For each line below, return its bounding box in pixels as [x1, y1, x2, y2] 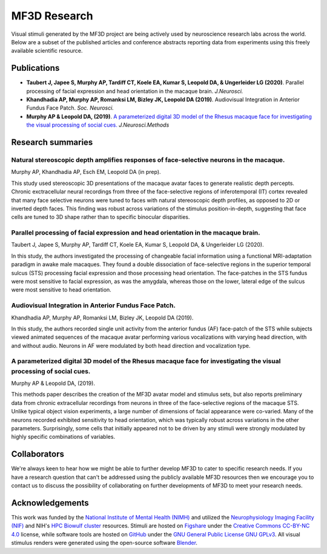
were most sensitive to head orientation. [11, 286, 111, 293]
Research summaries [11, 137, 93, 147]
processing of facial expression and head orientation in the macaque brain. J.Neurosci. [26, 87, 243, 95]
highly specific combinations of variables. [11, 433, 115, 441]
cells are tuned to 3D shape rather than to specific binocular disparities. [11, 213, 190, 221]
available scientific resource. [11, 47, 83, 55]
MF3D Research [11, 9, 93, 22]
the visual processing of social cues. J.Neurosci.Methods [26, 121, 170, 128]
